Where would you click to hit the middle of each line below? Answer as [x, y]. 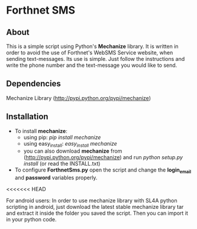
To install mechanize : [41, 131]
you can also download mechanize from [73, 151]
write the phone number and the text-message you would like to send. [92, 65]
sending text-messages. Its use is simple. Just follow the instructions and [96, 59]
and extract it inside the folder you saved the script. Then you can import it [97, 213]
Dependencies [33, 84]
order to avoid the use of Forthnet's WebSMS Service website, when [90, 53]
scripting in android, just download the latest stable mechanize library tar [95, 207]
